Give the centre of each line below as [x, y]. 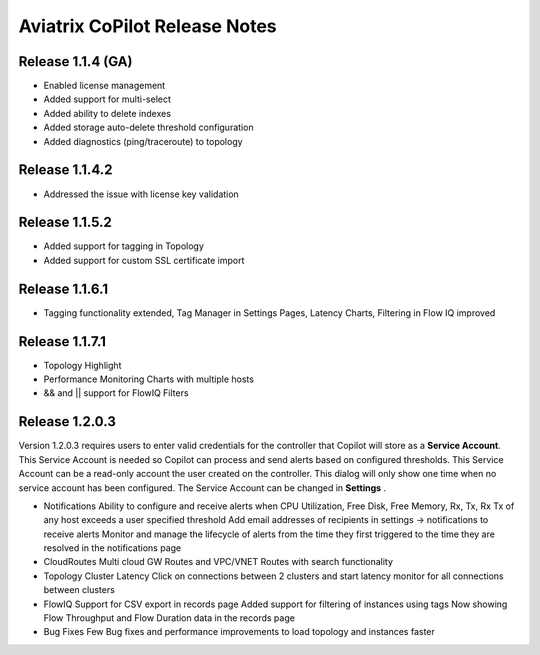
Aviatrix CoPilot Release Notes [147, 26]
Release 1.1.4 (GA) [75, 61]
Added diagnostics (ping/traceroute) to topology [143, 141]
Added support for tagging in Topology [124, 246]
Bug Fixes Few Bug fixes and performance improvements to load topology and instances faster [239, 632]
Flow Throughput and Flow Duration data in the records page [169, 618]
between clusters [79, 590]
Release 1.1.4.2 [65, 170]
